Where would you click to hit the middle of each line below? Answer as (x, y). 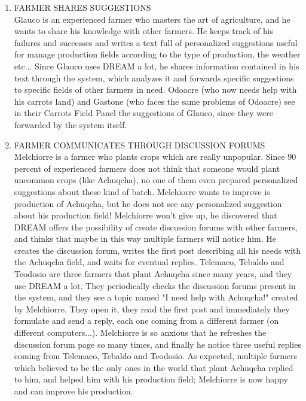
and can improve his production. (74, 391)
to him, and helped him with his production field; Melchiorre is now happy (151, 379)
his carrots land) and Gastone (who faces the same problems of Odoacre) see (154, 101)
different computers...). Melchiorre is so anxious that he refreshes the (140, 332)
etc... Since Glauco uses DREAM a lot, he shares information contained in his (157, 66)
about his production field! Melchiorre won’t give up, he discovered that (146, 215)
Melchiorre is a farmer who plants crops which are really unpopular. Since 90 (155, 157)
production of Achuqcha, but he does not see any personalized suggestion (148, 203)
